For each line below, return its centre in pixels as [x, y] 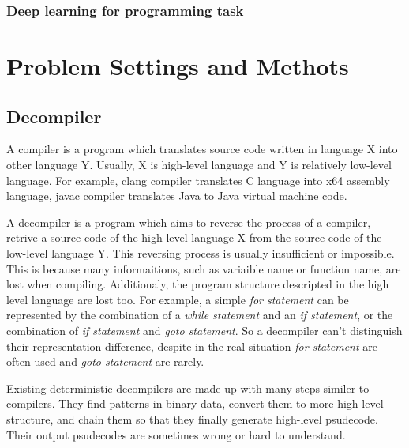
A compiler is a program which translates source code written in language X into [202, 149]
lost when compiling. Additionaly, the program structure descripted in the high [198, 284]
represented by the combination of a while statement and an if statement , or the [200, 315]
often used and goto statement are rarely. [105, 361]
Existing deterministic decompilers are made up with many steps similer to [188, 388]
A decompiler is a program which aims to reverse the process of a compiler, [189, 222]
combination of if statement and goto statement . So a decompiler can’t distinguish [204, 330]
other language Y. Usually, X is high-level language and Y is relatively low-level [199, 165]
